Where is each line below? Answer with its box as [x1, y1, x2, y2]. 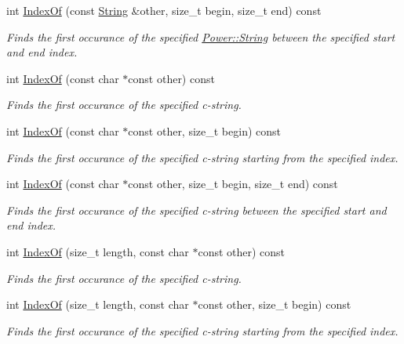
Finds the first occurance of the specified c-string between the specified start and [6, 201, 387, 218]
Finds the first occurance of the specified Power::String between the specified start [6, 28, 395, 45]
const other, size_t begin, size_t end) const [128, 176, 338, 192]
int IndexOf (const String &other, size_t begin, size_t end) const [6, 2, 322, 18]
